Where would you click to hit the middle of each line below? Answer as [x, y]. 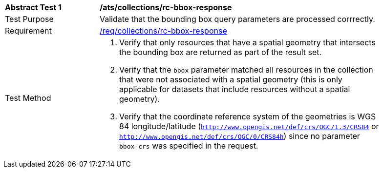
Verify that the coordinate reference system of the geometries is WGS [248, 116]
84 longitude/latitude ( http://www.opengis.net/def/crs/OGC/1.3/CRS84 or [249, 126]
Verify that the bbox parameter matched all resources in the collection [246, 70]
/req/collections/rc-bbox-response [163, 31]
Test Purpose [29, 19]
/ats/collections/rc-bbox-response [166, 7]
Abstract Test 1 [33, 7]
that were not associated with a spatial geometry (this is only [231, 79]
